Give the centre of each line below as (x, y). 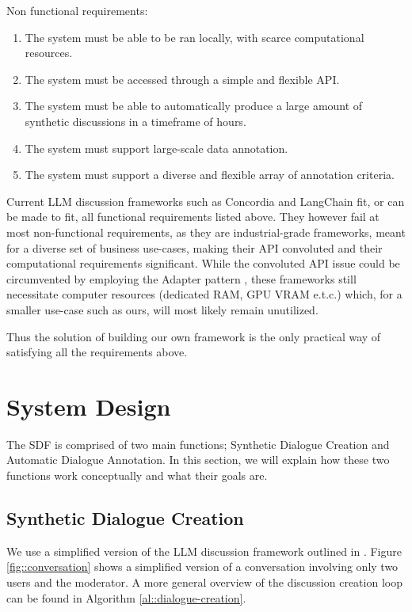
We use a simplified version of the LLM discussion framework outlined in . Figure (204, 551)
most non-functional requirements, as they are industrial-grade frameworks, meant (206, 232)
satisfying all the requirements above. (97, 352)
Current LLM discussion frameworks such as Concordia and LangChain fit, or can (206, 201)
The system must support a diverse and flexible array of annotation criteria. (210, 175)
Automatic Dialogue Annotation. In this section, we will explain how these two (198, 460)
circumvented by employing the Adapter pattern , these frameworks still (181, 278)
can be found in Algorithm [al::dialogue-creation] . (126, 597)
